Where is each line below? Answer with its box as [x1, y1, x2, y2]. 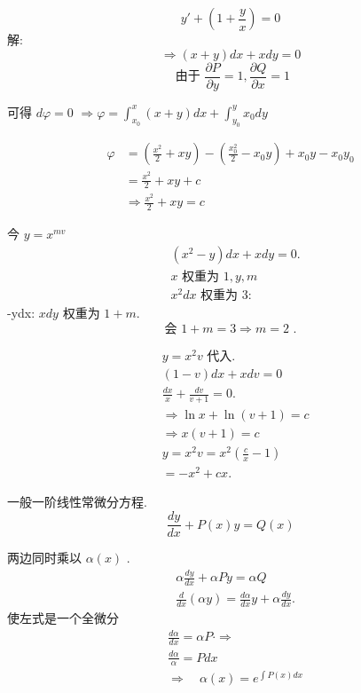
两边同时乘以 [7, 548, 82, 567]
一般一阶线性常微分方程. [7, 492, 147, 511]
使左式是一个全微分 [7, 609, 119, 627]
